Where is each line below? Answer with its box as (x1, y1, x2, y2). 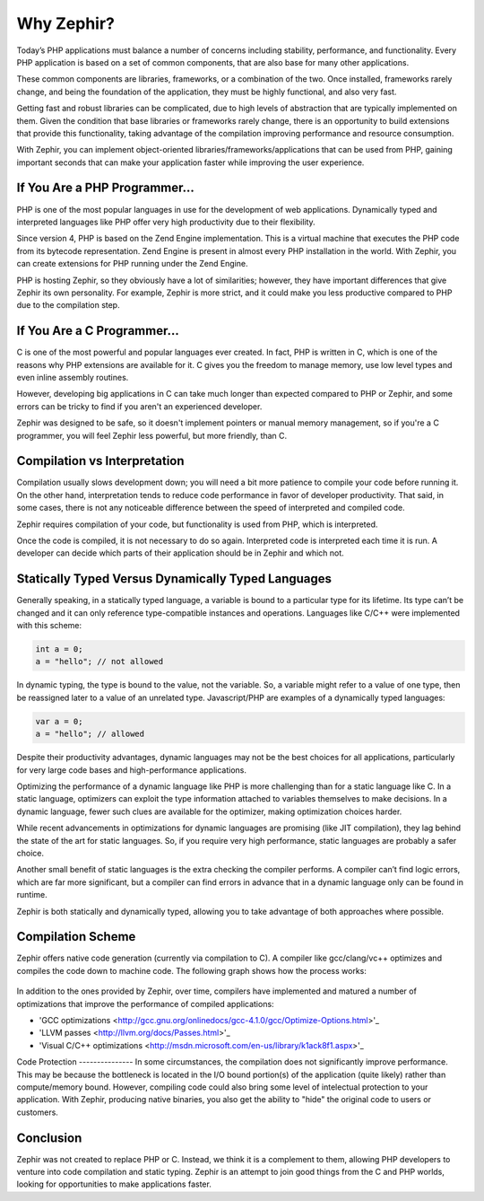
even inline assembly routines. (16, 373, 129, 382)
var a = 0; (35, 716, 83, 726)
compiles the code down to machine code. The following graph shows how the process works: (16, 965, 367, 976)
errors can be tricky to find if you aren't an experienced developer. (16, 400, 263, 412)
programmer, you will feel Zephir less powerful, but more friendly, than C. (16, 430, 288, 441)
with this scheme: (16, 620, 82, 631)
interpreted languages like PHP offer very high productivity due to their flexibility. (16, 216, 315, 227)
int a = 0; (35, 644, 83, 654)
